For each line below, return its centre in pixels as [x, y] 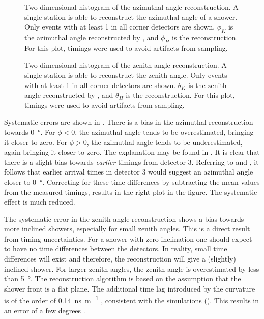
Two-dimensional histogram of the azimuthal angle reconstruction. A [131, 7]
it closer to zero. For [36, 142]
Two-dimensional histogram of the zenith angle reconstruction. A [126, 65]
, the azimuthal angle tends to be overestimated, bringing [164, 132]
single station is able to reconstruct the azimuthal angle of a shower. [131, 17]
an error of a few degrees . [45, 310]
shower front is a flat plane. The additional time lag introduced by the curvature [130, 288]
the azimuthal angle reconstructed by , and [92, 37]
